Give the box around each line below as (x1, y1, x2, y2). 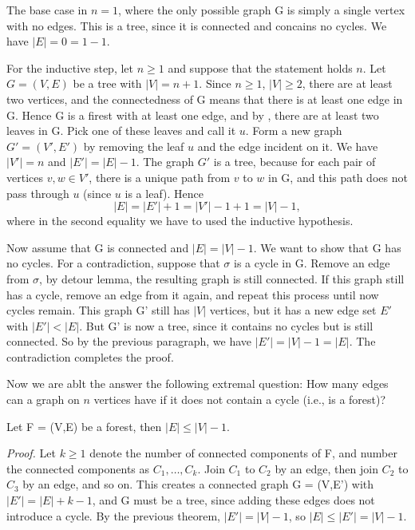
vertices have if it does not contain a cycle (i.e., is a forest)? (93, 391, 386, 408)
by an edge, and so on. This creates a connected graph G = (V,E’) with (22, 476, 374, 492)
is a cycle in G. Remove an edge (234, 255, 390, 271)
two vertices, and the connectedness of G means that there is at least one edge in (6, 90, 403, 107)
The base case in (6, 2, 88, 18)
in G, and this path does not (268, 168, 408, 185)
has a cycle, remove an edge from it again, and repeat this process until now (6, 286, 379, 303)
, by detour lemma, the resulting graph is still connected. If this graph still (39, 270, 405, 287)
